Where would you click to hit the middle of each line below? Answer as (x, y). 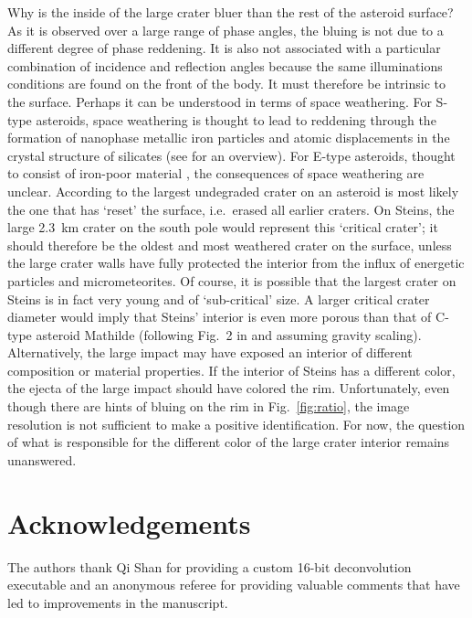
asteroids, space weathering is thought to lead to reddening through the (236, 119)
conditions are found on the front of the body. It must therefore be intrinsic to (226, 84)
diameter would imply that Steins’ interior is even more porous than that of (220, 317)
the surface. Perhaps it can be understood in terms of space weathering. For (220, 101)
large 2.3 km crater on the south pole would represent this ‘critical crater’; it (223, 227)
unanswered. (42, 459)
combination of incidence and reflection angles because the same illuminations (225, 65)
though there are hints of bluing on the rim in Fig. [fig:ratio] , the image (209, 406)
